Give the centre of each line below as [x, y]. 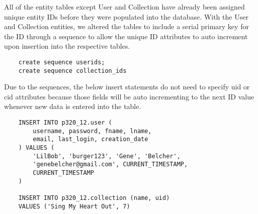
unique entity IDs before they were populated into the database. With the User [126, 16]
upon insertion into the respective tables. [67, 46]
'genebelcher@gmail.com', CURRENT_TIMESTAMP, [110, 165]
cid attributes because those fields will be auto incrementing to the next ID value [129, 96]
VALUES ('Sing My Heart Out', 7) [74, 206]
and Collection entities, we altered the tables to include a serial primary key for [126, 26]
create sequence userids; [62, 62]
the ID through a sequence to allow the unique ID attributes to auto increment [126, 36]
